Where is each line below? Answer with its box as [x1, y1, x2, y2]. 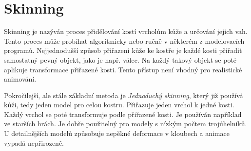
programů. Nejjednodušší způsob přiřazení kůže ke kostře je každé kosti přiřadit [4, 45, 242, 55]
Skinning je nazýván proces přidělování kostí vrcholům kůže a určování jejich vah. [4, 26, 248, 36]
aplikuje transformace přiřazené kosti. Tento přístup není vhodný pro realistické [4, 64, 242, 74]
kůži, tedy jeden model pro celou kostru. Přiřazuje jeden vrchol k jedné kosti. [4, 100, 234, 110]
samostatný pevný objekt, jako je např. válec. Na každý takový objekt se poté [4, 54, 237, 65]
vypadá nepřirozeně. [4, 137, 64, 148]
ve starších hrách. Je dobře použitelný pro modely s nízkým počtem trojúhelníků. [4, 118, 247, 129]
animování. [4, 74, 37, 84]
